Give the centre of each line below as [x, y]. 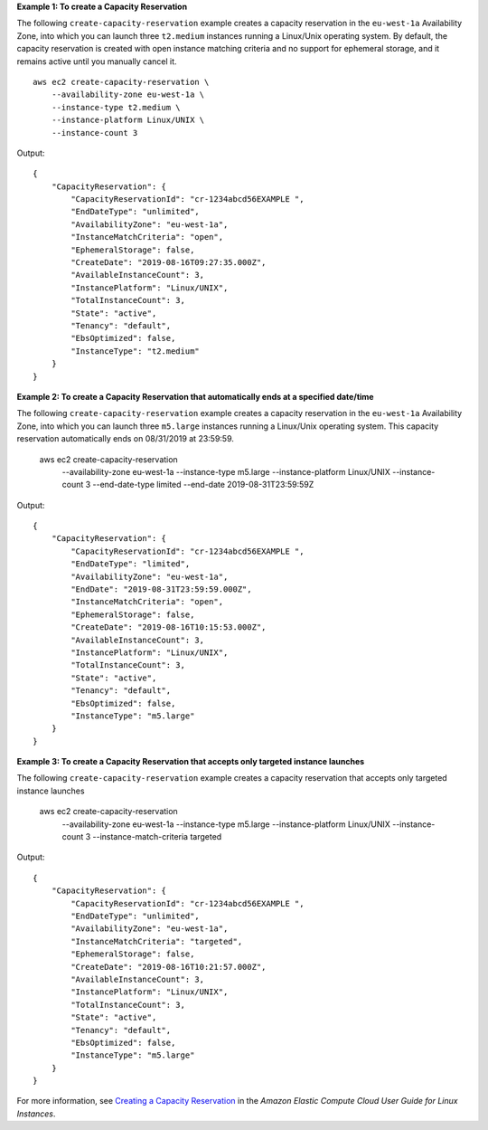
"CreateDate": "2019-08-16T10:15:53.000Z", [169, 627]
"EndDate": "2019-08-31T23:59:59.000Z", [161, 589]
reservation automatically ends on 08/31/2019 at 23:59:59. [126, 439]
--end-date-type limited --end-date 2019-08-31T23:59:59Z [203, 485]
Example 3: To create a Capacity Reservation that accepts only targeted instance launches [191, 762]
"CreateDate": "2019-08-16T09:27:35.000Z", [169, 263]
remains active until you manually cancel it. [97, 61]
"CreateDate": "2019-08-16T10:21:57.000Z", [169, 967]
